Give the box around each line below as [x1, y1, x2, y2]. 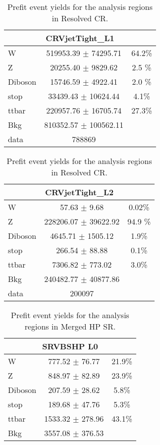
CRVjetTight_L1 [46, 32, 114, 44]
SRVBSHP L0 [42, 340, 98, 352]
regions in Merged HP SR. [24, 321, 116, 332]
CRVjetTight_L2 [45, 186, 114, 198]
